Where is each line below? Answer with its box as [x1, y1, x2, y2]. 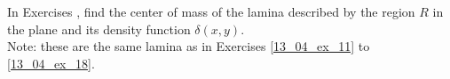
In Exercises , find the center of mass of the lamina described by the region [7, 3, 415, 20]
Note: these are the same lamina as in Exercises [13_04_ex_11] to [7, 37, 370, 55]
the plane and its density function [7, 19, 191, 38]
